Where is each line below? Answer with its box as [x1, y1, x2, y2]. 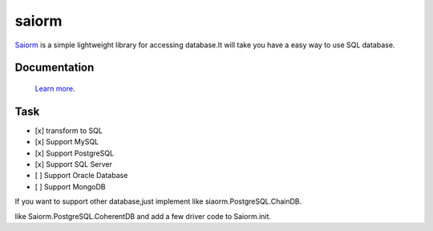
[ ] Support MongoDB [34, 181, 106, 192]
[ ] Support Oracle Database [34, 171, 128, 180]
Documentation [14, 61, 95, 75]
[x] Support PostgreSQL [34, 148, 115, 158]
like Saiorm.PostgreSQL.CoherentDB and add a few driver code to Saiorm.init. [14, 211, 272, 221]
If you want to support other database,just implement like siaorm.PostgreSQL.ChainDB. [14, 197, 302, 206]
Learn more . [34, 83, 75, 93]
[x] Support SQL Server [34, 160, 112, 169]
